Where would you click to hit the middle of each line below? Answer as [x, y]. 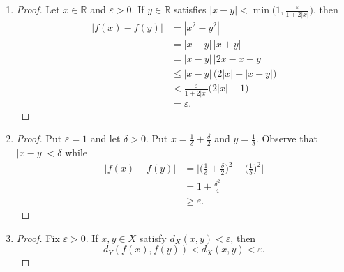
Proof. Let [38, 9]
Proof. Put [39, 138]
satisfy [153, 237]
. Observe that [286, 138]
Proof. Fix [38, 237]
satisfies [190, 9]
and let [105, 138]
